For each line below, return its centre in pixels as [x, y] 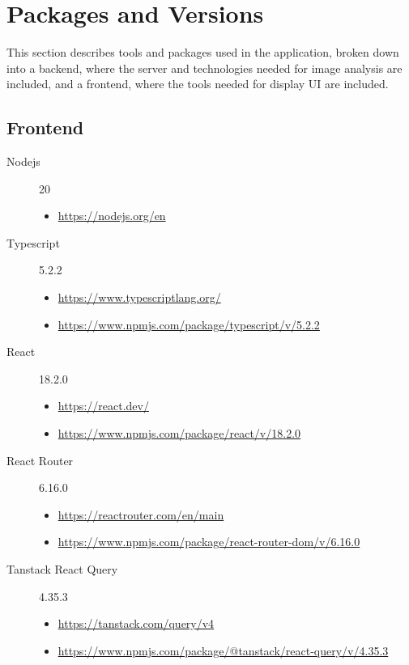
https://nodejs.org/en [112, 216]
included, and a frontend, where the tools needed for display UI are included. [198, 84]
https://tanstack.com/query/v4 [136, 623]
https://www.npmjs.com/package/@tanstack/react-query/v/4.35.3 [223, 650]
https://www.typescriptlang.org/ [139, 297]
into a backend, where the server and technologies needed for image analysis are [204, 68]
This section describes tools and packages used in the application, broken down [203, 52]
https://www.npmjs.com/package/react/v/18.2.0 [179, 433]
